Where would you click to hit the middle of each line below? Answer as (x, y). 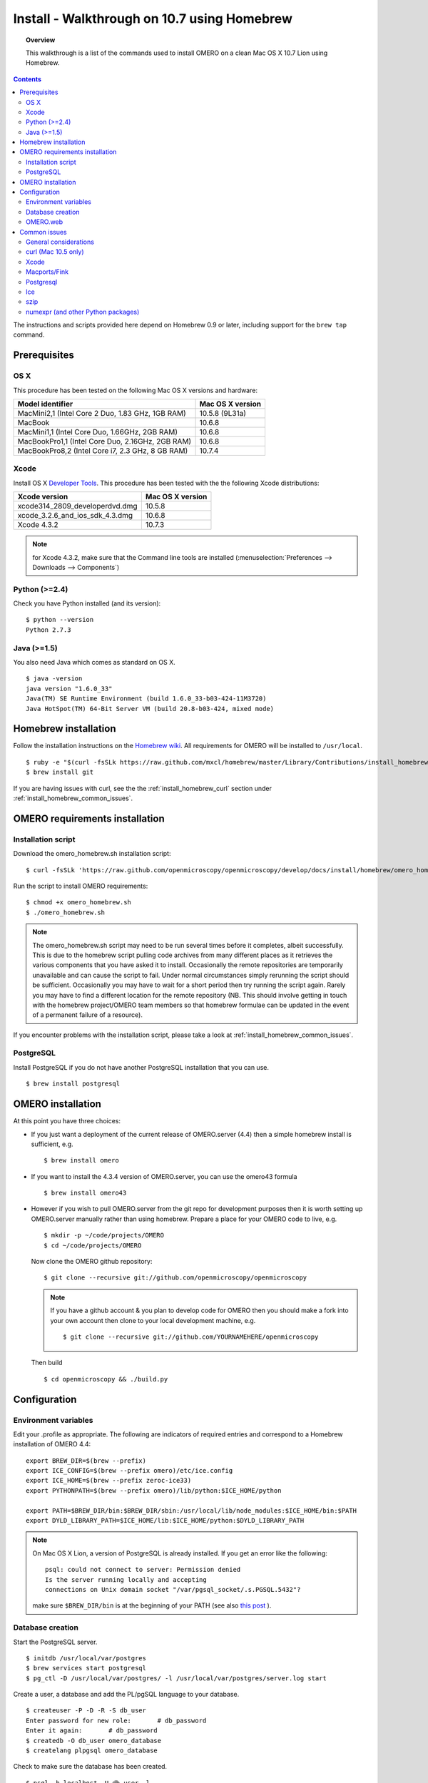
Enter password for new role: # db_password (116, 1720)
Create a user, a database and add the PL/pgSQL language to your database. (126, 1695)
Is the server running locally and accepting (126, 1579)
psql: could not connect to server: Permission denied (143, 1570)
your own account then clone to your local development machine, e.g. (153, 1320)
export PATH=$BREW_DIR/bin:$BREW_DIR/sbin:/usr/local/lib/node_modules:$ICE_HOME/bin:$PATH (191, 1511)
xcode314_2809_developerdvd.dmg (77, 506)
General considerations (60, 242)
